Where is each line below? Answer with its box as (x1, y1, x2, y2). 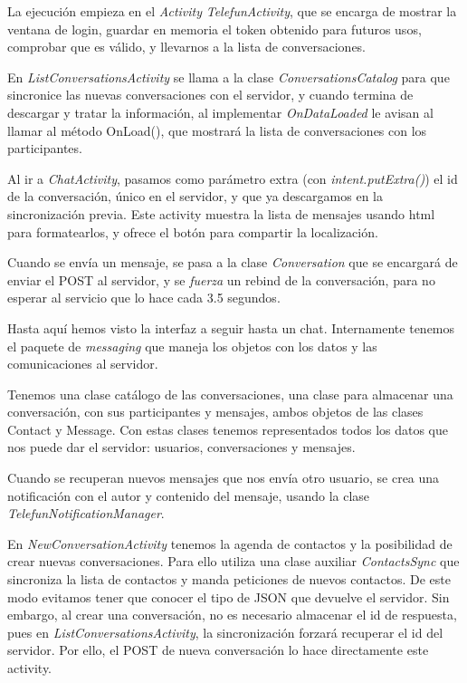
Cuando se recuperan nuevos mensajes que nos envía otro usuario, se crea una (7, 468, 440, 487)
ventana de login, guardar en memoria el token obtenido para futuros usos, (7, 19, 422, 38)
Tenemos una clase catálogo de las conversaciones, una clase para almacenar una (7, 384, 453, 403)
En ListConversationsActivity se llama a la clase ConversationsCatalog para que (7, 67, 450, 86)
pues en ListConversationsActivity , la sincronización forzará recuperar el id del (7, 622, 443, 641)
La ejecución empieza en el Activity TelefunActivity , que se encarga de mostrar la (7, 2, 457, 20)
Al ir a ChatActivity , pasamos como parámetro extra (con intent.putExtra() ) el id (7, 168, 458, 188)
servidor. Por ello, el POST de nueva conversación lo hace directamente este (7, 640, 429, 659)
